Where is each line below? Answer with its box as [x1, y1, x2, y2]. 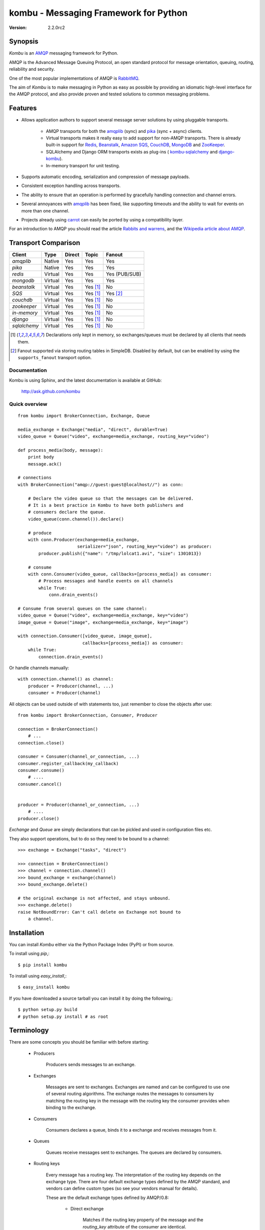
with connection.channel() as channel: [18, 676, 114, 682]
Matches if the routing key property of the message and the [82, 1217, 204, 1223]
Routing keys [33, 1161, 60, 1167]
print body [27, 454, 54, 460]
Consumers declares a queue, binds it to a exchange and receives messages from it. [46, 1127, 217, 1133]
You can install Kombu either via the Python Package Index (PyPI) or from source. [9, 941, 174, 947]
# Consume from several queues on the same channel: [18, 606, 147, 611]
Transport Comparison [9, 239, 80, 247]
